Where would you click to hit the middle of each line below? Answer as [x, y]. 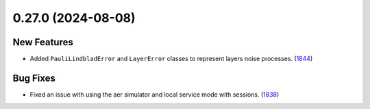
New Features [43, 42]
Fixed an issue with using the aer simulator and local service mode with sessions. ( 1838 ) [155, 94]
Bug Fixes [34, 78]
